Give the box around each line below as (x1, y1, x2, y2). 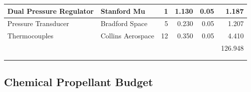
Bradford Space (100, 18, 148, 29)
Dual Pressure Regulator (7, 5, 94, 16)
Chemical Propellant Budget (4, 74, 153, 90)
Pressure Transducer (7, 18, 69, 29)
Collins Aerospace (100, 31, 154, 41)
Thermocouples (7, 31, 54, 41)
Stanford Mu (100, 5, 145, 16)
